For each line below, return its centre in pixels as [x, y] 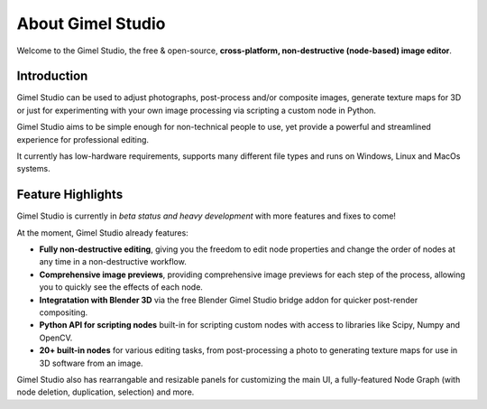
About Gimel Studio [91, 23]
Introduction [52, 76]
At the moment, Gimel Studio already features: [102, 232]
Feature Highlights [70, 195]
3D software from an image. [91, 363]
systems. [33, 169]
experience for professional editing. [83, 139]
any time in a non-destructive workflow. [113, 262]
